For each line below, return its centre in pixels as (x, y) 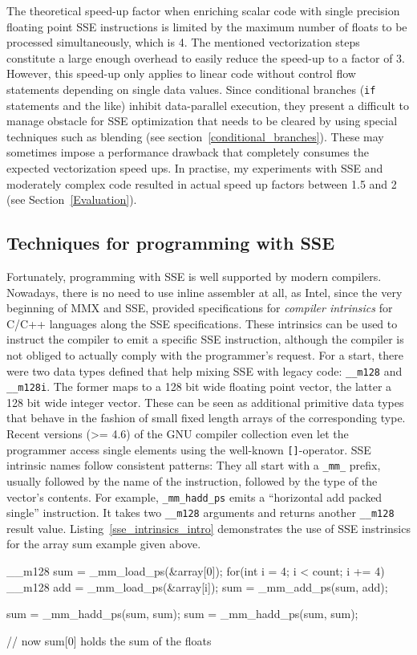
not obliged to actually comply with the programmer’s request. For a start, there (205, 354)
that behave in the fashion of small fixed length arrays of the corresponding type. (206, 418)
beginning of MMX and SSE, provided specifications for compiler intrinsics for (200, 308)
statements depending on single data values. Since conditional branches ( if (191, 89)
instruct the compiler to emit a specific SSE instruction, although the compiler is (205, 339)
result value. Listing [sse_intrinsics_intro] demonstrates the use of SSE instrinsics (208, 528)
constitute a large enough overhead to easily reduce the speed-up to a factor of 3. (206, 57)
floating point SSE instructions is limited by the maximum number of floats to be (207, 26)
